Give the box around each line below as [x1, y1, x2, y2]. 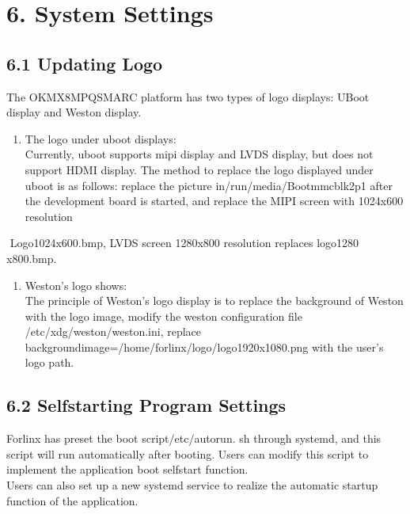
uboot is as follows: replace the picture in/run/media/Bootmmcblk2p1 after [25, 177, 393, 193]
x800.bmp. [6, 249, 57, 266]
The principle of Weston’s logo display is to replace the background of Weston [25, 292, 404, 309]
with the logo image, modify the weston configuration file [25, 307, 302, 324]
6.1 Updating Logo [6, 51, 163, 75]
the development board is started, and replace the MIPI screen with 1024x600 [25, 192, 404, 209]
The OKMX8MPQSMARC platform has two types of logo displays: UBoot [6, 88, 370, 105]
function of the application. [6, 492, 139, 508]
